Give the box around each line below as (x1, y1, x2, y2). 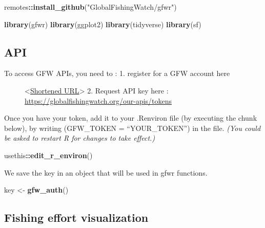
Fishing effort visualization (4, 210, 149, 225)
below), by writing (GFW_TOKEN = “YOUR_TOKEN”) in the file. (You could (4, 122, 261, 133)
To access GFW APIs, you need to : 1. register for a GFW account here (4, 68, 230, 79)
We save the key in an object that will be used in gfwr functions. (4, 167, 208, 178)
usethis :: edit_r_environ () (4, 149, 93, 160)
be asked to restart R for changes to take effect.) (4, 132, 155, 143)
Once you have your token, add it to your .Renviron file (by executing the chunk (4, 112, 257, 123)
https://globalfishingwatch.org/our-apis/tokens (25, 95, 172, 106)
